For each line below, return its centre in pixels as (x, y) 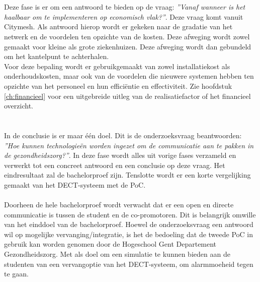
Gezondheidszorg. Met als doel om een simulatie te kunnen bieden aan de (117, 254)
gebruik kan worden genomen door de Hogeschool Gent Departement (110, 244)
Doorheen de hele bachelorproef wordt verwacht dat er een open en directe (119, 205)
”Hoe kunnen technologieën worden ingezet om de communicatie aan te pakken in (129, 145)
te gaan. (16, 274)
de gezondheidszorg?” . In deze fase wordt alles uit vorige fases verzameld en (120, 155)
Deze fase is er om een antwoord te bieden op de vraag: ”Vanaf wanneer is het (125, 7)
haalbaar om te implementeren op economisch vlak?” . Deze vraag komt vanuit (124, 16)
